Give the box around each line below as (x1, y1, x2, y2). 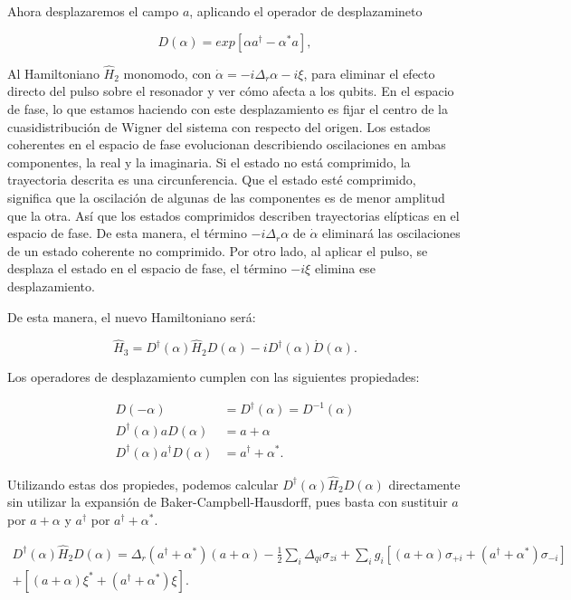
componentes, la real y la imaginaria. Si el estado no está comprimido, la (7, 152, 411, 171)
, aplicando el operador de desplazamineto (189, 2, 423, 20)
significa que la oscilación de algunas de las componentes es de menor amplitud (7, 187, 445, 206)
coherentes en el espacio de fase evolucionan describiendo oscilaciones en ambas (7, 135, 446, 154)
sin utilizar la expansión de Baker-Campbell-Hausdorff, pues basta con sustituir (7, 492, 448, 511)
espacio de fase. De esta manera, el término (7, 224, 247, 243)
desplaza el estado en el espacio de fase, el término (7, 259, 287, 278)
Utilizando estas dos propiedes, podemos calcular (7, 474, 279, 493)
